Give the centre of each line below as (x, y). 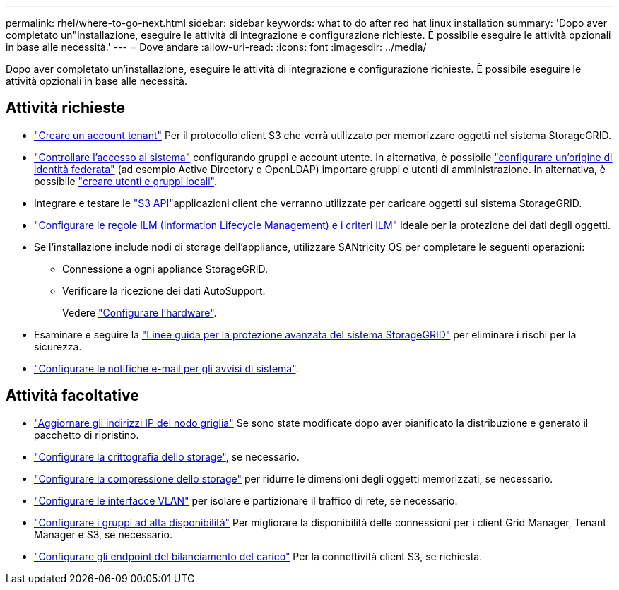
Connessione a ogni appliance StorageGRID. (165, 269)
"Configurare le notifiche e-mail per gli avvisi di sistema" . (166, 368)
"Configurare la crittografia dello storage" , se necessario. (167, 456)
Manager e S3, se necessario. (103, 534)
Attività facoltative (72, 396)
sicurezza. (58, 346)
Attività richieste (65, 108)
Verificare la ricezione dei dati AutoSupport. (164, 290)
